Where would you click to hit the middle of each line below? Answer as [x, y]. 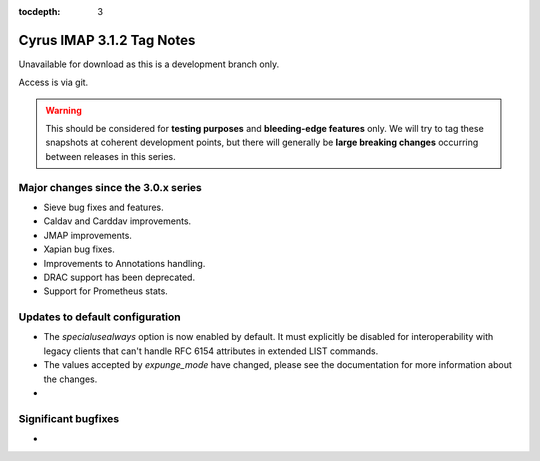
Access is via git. [53, 82]
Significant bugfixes [69, 418]
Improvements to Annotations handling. [124, 263]
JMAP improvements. [87, 235]
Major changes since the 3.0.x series [110, 187]
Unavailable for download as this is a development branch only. [149, 64]
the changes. [70, 379]
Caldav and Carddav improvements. [117, 221]
